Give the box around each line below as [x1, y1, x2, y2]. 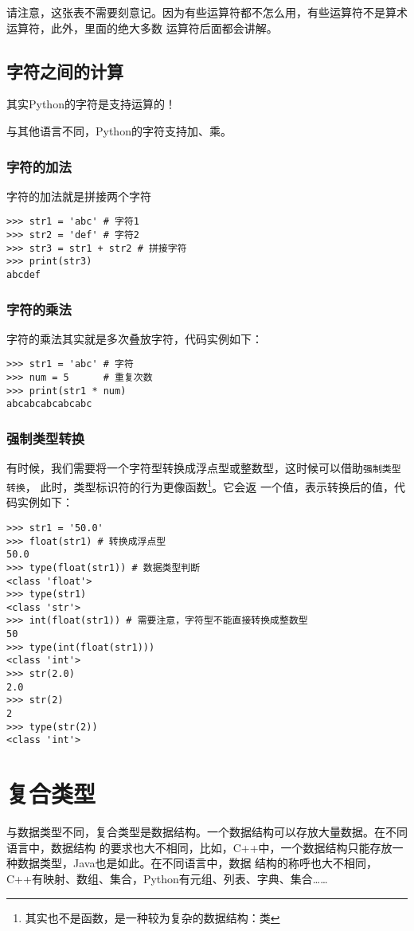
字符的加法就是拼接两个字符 [6, 187, 151, 204]
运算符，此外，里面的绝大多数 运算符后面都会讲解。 [6, 19, 278, 36]
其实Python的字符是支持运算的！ [6, 96, 176, 112]
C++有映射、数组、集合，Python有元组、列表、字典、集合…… [6, 870, 328, 886]
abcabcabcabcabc [6, 398, 92, 410]
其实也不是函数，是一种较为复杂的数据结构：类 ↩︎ [25, 909, 280, 925]
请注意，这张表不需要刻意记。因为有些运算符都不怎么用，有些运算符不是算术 [6, 4, 408, 20]
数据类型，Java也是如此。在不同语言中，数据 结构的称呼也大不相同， [17, 855, 378, 871]
